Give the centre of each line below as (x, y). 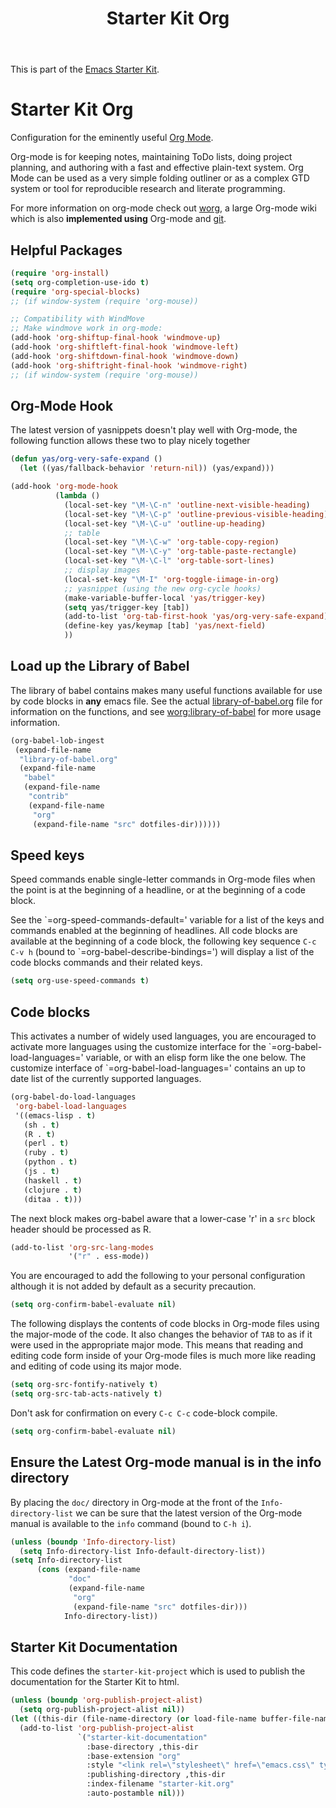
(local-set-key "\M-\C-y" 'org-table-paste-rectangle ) (180, 552)
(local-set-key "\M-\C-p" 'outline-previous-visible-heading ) (196, 514)
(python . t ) (50, 1162)
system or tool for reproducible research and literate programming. (148, 189)
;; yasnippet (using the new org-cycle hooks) (162, 588)
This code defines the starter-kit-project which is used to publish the (158, 1671)
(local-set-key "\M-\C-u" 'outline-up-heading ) (165, 523)
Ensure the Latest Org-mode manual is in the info (166, 1462)
